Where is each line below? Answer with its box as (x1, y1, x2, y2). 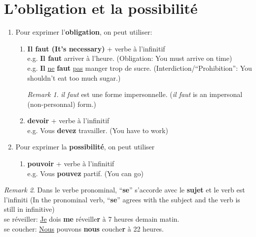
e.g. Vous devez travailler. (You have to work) (27, 125, 168, 135)
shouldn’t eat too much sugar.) (27, 72, 121, 83)
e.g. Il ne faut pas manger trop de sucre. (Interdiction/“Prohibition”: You (27, 62, 252, 73)
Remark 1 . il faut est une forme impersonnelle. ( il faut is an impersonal (27, 89, 243, 99)
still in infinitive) (4, 204, 55, 214)
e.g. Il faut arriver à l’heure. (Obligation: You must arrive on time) (27, 53, 232, 63)
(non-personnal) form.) (27, 98, 97, 109)
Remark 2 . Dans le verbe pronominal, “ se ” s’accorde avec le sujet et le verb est (4, 185, 245, 195)
